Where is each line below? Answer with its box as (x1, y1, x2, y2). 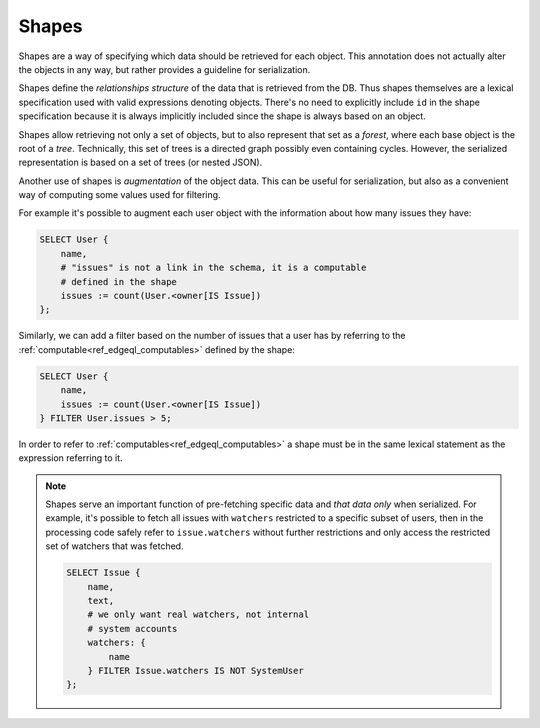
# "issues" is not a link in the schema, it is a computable (60, 262, 367, 274)
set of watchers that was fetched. (45, 540, 184, 552)
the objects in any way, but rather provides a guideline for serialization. (18, 63, 311, 75)
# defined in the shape (60, 276, 177, 287)
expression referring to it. (18, 452, 124, 464)
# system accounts (87, 623, 178, 634)
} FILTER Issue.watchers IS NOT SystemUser (87, 665, 304, 676)
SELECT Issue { (66, 567, 141, 579)
